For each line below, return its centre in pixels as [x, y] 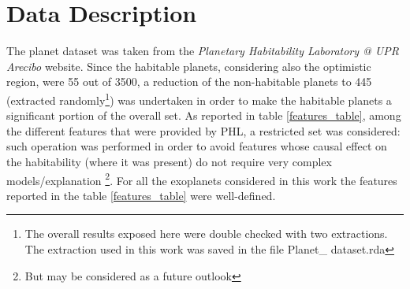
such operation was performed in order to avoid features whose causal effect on [197, 146]
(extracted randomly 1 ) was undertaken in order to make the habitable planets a [199, 98]
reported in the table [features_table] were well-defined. [141, 195]
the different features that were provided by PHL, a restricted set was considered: [203, 130]
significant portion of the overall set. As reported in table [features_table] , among [204, 115]
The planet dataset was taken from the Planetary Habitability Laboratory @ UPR [203, 51]
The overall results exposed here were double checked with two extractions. [206, 233]
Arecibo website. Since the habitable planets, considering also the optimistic [189, 66]
